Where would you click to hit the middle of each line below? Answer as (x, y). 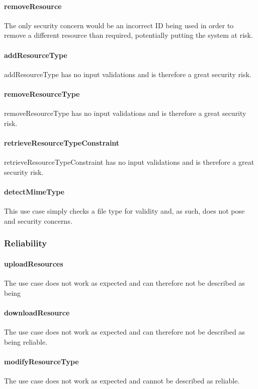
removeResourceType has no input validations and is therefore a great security (125, 113)
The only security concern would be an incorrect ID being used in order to (119, 25)
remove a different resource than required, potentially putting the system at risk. (128, 35)
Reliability (26, 243)
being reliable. (26, 341)
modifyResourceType (41, 361)
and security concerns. (38, 220)
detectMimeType (34, 191)
